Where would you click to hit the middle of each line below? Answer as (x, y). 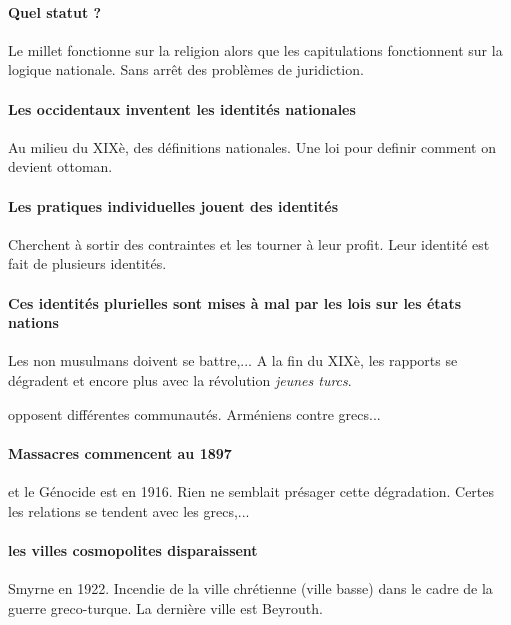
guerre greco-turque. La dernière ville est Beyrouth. (165, 607)
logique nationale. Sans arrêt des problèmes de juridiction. (186, 69)
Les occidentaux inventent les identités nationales (182, 108)
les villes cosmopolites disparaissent (133, 549)
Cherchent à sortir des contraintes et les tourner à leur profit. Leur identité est (249, 243)
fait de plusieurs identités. (87, 263)
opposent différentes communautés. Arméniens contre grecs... (194, 413)
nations (33, 322)
